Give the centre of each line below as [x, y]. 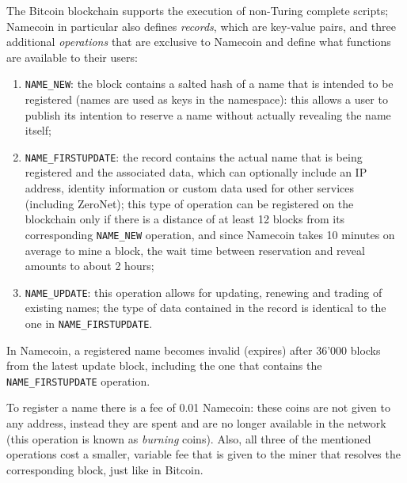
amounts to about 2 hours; [89, 266]
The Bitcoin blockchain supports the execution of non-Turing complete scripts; [198, 10]
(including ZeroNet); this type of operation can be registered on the [189, 203]
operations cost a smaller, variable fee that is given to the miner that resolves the [203, 454]
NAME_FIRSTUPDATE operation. [78, 380]
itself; [38, 130]
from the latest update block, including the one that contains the [164, 365]
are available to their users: [72, 57]
